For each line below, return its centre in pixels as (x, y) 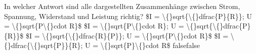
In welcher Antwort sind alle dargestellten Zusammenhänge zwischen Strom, (122, 6)
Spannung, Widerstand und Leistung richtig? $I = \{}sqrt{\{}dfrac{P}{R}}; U (128, 16)
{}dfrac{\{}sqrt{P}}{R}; (44, 45)
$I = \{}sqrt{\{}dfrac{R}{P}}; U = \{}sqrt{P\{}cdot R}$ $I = (127, 35)
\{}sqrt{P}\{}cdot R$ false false (150, 45)
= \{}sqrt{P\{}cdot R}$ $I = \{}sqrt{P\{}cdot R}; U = (94, 26)
